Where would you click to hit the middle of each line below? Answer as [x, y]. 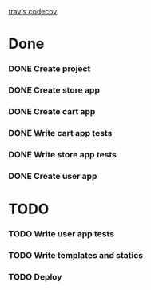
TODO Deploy [35, 276]
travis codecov [33, 12]
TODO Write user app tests [61, 233]
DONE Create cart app [52, 111]
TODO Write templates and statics [76, 255]
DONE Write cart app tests [60, 133]
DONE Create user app [53, 176]
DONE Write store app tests [63, 154]
